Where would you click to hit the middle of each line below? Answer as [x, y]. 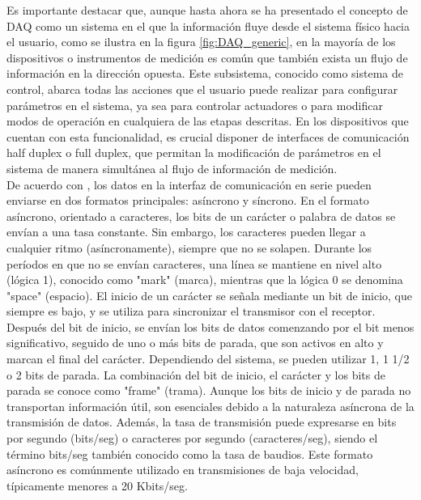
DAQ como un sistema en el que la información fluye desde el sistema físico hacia [208, 25]
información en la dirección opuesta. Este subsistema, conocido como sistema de [205, 73]
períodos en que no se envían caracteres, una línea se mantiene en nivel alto [194, 263]
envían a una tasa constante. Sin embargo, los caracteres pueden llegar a [186, 232]
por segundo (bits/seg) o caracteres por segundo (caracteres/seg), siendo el [192, 438]
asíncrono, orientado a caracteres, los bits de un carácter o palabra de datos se [201, 216]
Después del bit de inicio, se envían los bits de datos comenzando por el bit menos [210, 326]
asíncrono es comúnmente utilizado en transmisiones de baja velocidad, [183, 470]
